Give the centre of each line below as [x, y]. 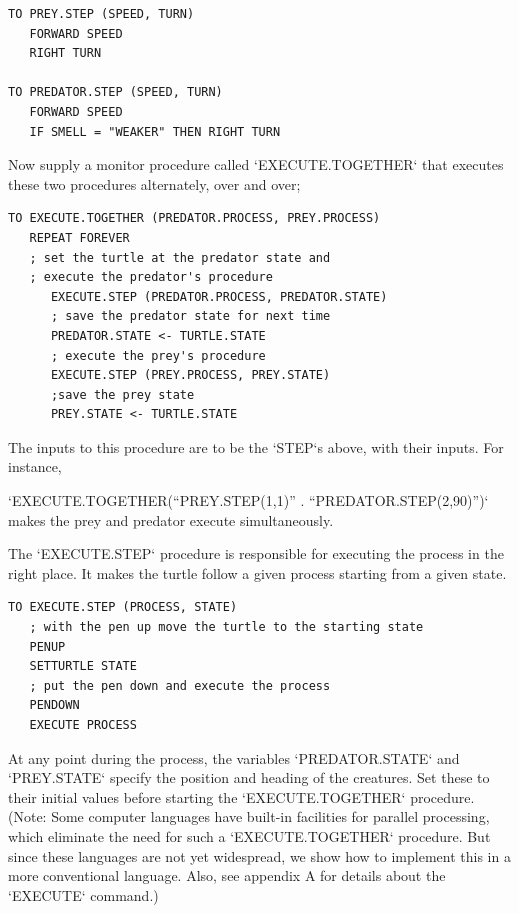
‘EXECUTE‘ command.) [83, 894]
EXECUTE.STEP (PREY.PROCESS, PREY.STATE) [190, 375]
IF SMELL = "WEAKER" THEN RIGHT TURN [155, 131]
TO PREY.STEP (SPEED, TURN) [101, 14]
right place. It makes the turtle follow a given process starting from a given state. [257, 572]
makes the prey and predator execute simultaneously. [171, 519]
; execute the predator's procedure [151, 277]
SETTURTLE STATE [83, 666]
